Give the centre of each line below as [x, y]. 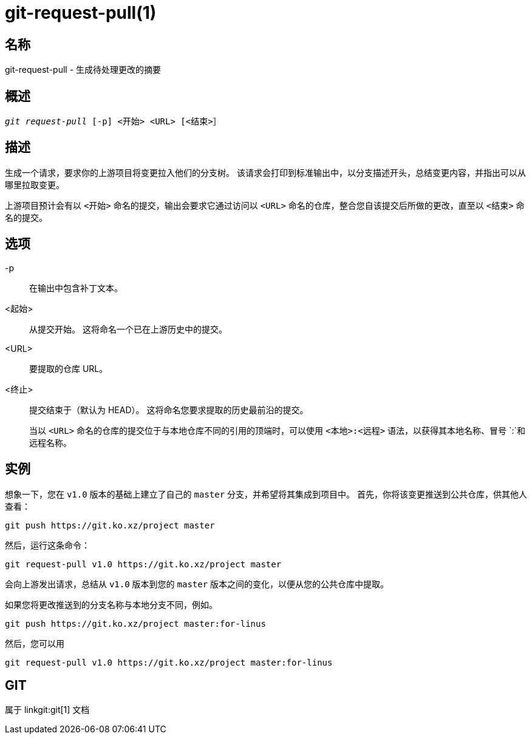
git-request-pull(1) [81, 13]
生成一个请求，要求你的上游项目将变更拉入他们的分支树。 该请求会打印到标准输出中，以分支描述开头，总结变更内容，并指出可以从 [265, 172]
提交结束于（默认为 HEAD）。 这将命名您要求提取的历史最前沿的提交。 [169, 410]
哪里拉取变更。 [35, 184]
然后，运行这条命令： [47, 545]
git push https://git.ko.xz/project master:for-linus [135, 623]
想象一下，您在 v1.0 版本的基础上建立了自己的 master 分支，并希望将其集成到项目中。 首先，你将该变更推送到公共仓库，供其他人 [266, 494]
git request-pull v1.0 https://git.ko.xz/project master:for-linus [169, 662]
